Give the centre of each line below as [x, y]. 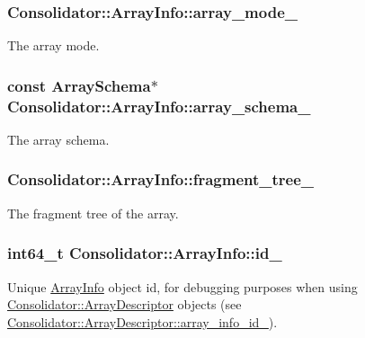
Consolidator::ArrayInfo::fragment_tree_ [161, 179]
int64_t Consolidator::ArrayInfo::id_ [145, 253]
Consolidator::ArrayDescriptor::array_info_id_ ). [142, 321]
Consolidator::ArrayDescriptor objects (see [125, 304]
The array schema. [58, 139]
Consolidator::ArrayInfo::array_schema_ [159, 106]
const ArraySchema [79, 85]
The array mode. [53, 45]
